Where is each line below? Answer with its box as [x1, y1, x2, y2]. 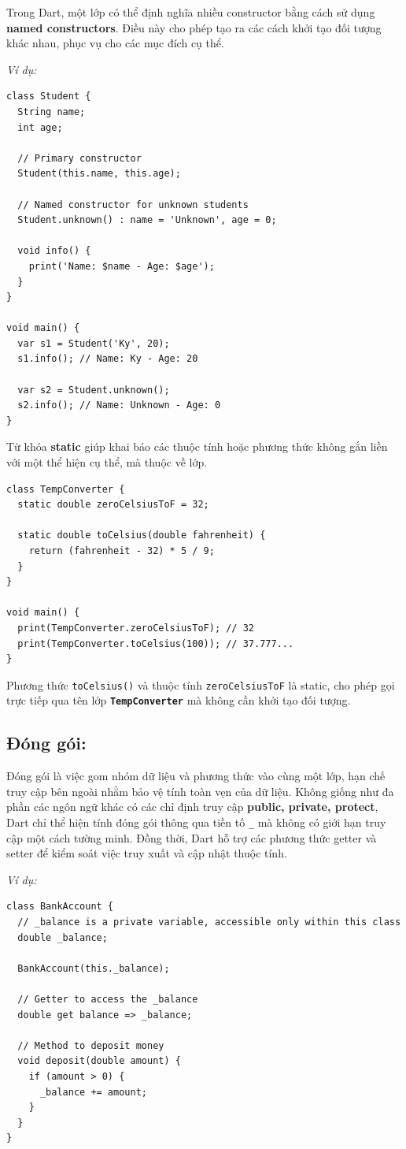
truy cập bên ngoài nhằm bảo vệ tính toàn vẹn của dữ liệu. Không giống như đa [6, 783, 394, 799]
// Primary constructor [17, 152, 142, 164]
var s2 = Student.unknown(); [17, 384, 170, 396]
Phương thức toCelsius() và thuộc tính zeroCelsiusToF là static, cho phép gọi [6, 676, 395, 693]
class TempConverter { [6, 483, 125, 495]
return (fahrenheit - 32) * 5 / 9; [28, 545, 215, 556]
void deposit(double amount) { [17, 1055, 181, 1067]
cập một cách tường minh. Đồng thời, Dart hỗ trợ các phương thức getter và [6, 829, 377, 846]
